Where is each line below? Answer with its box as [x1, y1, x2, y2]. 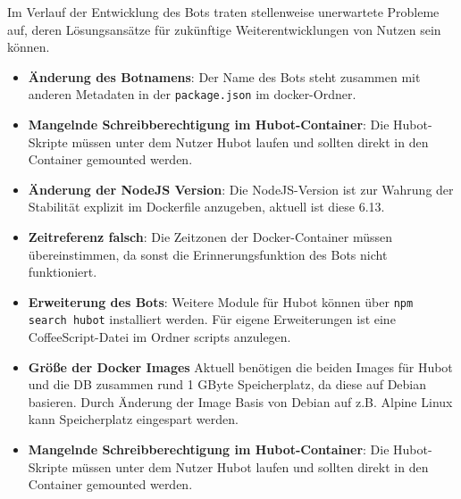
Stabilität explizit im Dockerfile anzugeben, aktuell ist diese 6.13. [28, 197, 385, 216]
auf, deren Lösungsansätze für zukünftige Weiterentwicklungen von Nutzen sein [7, 20, 441, 38]
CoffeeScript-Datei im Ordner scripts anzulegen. [28, 328, 291, 346]
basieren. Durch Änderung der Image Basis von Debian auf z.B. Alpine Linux [28, 392, 453, 411]
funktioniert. [28, 262, 97, 281]
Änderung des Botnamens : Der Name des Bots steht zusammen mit [28, 67, 421, 86]
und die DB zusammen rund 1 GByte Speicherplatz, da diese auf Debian [28, 375, 427, 394]
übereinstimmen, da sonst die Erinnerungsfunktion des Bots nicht [28, 245, 388, 263]
